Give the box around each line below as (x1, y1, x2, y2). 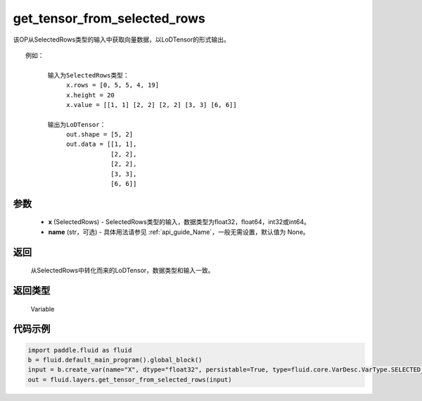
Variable (30, 304, 55, 313)
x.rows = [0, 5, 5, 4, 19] (65, 81, 160, 90)
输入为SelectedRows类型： (47, 71, 129, 79)
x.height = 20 (65, 91, 115, 99)
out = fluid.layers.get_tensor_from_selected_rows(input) (27, 376, 232, 383)
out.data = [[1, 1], (65, 140, 137, 148)
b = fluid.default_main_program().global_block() (27, 356, 203, 364)
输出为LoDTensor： (47, 121, 106, 128)
